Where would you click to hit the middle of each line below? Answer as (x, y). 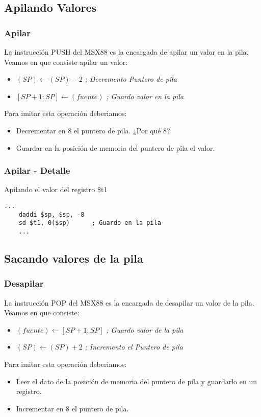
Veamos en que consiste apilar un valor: (66, 62)
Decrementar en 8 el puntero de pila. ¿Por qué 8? (93, 130)
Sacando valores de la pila (74, 258)
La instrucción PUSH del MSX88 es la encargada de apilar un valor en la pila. (126, 52)
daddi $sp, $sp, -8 (51, 214)
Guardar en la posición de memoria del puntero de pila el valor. (115, 147)
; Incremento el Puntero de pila (134, 347)
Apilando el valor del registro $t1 (56, 189)
